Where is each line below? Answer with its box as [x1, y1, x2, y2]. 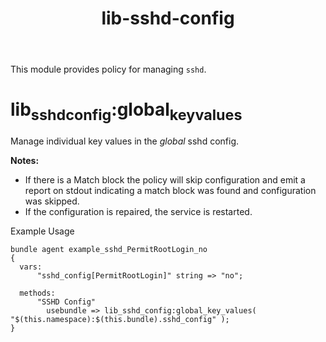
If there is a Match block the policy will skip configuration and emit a [24, 173, 306, 186]
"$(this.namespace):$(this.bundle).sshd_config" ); [10, 314, 230, 324]
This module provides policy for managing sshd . [10, 63, 207, 76]
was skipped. [24, 195, 80, 207]
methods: [19, 288, 56, 298]
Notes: [10, 154, 40, 166]
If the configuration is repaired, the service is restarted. [24, 205, 253, 217]
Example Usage [10, 225, 75, 237]
